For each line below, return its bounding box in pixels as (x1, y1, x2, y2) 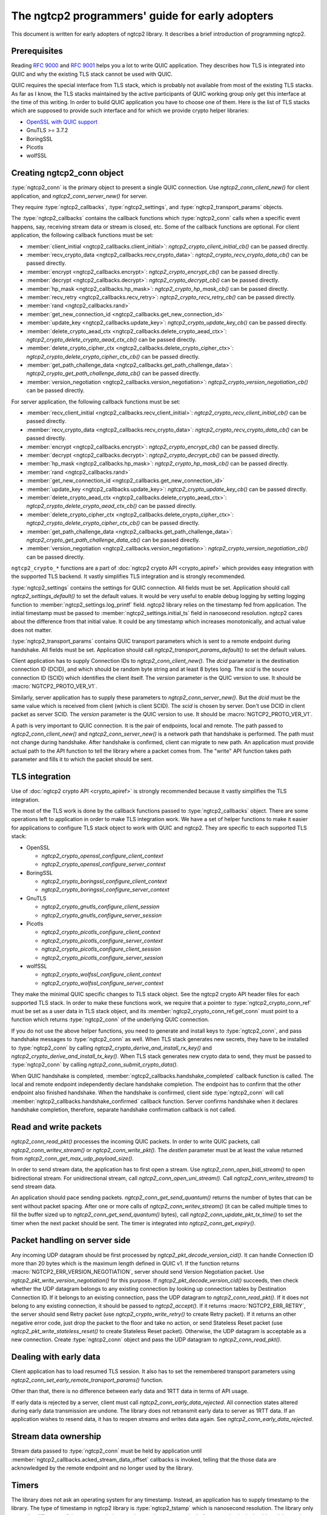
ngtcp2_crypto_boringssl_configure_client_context (41, 877, 167, 885)
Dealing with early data (11, 1352, 101, 1362)
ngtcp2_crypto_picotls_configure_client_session (41, 945, 161, 953)
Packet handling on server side (11, 1235, 131, 1245)
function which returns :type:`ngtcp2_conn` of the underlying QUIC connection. (11, 1016, 210, 1024)
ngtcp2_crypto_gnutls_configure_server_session (41, 911, 162, 919)
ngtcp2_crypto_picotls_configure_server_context (41, 937, 163, 944)
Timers (11, 1480, 39, 1490)
